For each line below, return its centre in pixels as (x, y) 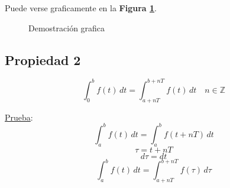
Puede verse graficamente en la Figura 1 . (81, 8)
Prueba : (19, 117)
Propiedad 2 (43, 59)
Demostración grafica (67, 27)
